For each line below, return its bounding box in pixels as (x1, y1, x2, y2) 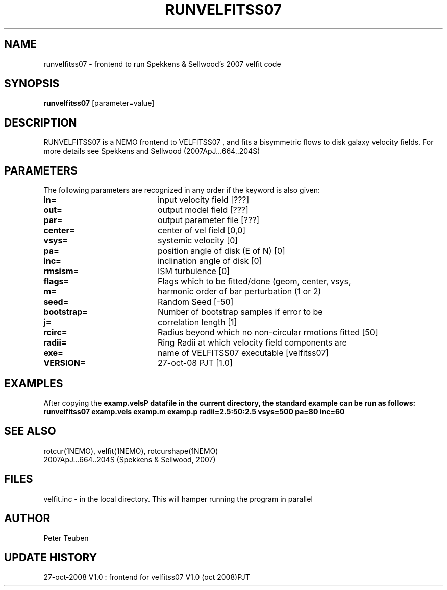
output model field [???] (157, 205, 249, 215)
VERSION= (43, 358, 86, 368)
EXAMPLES (4, 377, 63, 390)
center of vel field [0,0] (157, 225, 246, 236)
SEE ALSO (4, 425, 56, 438)
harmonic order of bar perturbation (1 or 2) (157, 286, 321, 297)
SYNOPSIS (4, 77, 60, 90)
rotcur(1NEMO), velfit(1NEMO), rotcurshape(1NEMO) (43, 446, 218, 455)
